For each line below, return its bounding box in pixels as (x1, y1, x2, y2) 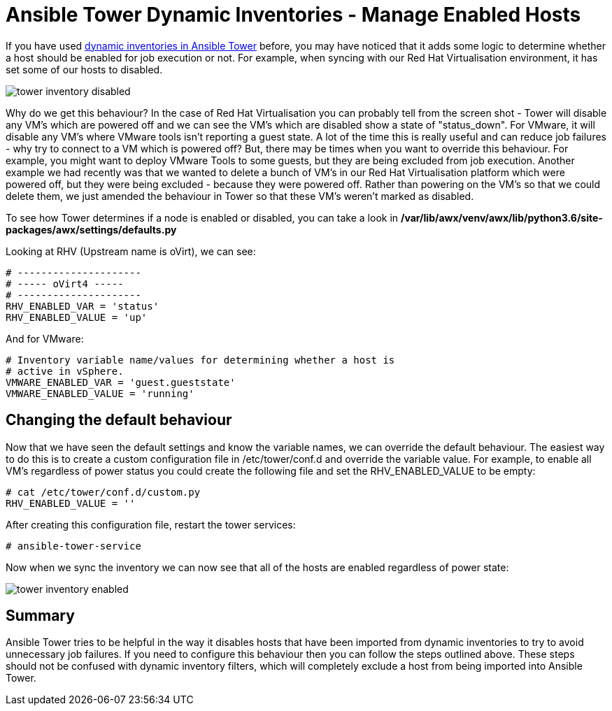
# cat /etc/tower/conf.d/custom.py (6, 486, 201, 498)
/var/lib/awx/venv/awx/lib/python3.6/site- (401, 211, 603, 224)
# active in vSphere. (6, 365, 124, 377)
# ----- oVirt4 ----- (6, 278, 124, 289)
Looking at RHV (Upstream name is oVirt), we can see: (6, 245, 256, 257)
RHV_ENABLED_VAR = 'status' (6, 300, 159, 312)
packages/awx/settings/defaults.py (6, 223, 177, 236)
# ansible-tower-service (6, 540, 141, 552)
